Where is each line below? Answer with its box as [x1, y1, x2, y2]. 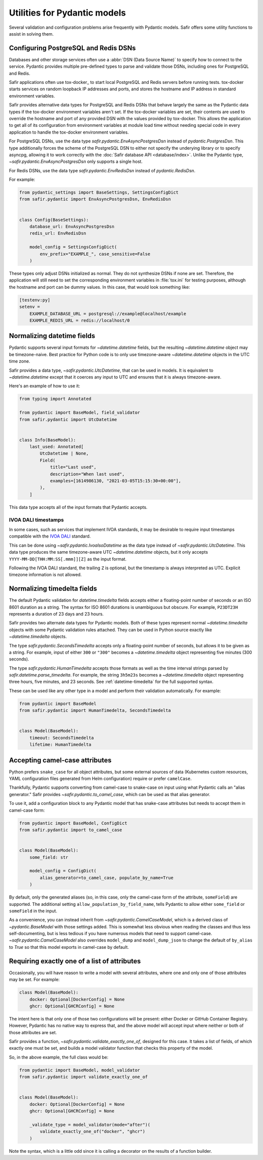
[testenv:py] [19, 297, 51, 302]
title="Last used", [50, 464, 97, 470]
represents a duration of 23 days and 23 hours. [9, 611, 104, 617]
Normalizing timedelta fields [9, 584, 97, 593]
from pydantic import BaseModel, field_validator [19, 410, 140, 416]
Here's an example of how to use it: [9, 383, 80, 389]
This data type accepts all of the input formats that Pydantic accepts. [9, 504, 148, 510]
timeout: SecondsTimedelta [29, 735, 94, 740]
